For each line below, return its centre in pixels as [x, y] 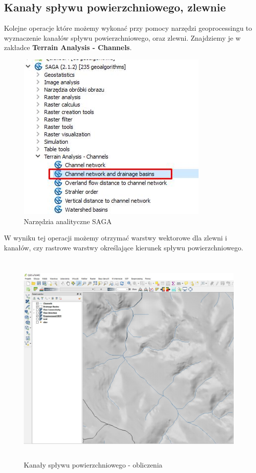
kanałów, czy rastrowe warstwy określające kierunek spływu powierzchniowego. [124, 247]
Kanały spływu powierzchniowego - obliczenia [93, 465]
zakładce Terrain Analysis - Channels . [68, 47]
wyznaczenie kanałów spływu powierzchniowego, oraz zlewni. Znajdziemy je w [122, 37]
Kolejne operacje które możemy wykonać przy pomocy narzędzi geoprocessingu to [128, 28]
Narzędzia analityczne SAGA [68, 221]
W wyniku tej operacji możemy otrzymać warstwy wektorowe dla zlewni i [116, 238]
